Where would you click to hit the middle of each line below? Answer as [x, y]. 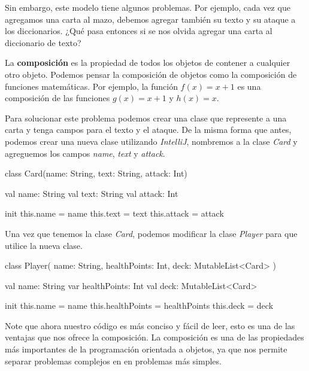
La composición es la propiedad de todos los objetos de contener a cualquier [148, 63]
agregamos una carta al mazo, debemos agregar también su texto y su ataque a [150, 19]
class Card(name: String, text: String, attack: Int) [96, 173]
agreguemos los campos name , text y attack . [85, 153]
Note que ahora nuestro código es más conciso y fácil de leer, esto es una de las [150, 325]
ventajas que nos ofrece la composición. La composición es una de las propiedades [154, 337]
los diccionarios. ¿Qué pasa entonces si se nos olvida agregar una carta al [139, 31]
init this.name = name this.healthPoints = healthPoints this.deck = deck [139, 305]
